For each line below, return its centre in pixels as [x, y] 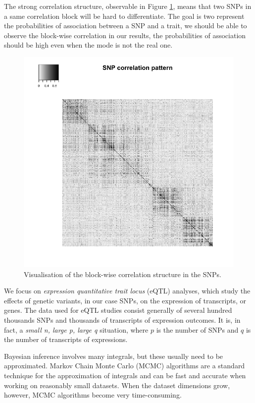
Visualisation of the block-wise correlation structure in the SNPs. [123, 274]
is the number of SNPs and [197, 329]
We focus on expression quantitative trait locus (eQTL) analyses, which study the [127, 291]
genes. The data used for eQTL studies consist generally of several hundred [118, 310]
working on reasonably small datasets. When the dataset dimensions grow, [117, 385]
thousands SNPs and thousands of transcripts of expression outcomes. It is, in [122, 319]
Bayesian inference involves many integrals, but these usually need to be [114, 356]
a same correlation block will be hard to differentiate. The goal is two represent [124, 16]
